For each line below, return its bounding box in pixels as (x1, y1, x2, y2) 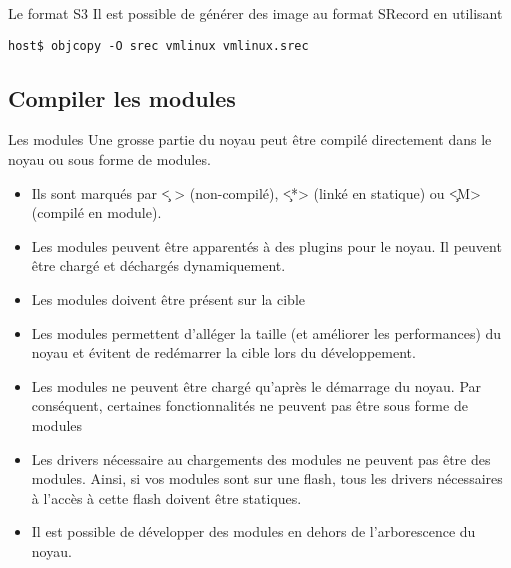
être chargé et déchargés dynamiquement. (31, 255, 286, 276)
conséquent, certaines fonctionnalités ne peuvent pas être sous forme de (31, 395, 468, 416)
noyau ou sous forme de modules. (8, 149, 211, 170)
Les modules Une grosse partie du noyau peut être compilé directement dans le (8, 129, 492, 150)
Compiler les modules (8, 82, 236, 113)
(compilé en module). (31, 202, 162, 223)
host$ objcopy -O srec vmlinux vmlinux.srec (8, 38, 309, 53)
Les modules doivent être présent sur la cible (31, 289, 305, 310)
